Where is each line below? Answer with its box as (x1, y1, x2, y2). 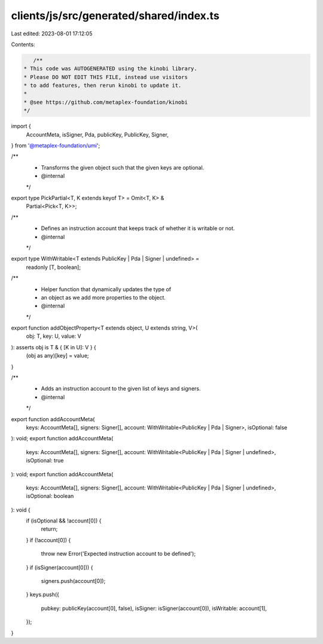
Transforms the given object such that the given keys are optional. (41, 164, 205, 171)
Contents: (11, 41, 35, 48)
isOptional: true (26, 457, 64, 464)
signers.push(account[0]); (41, 578, 106, 585)
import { (11, 123, 31, 130)
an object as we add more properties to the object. (41, 294, 166, 301)
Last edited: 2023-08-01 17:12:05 (11, 30, 93, 37)
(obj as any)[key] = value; (26, 352, 89, 359)
